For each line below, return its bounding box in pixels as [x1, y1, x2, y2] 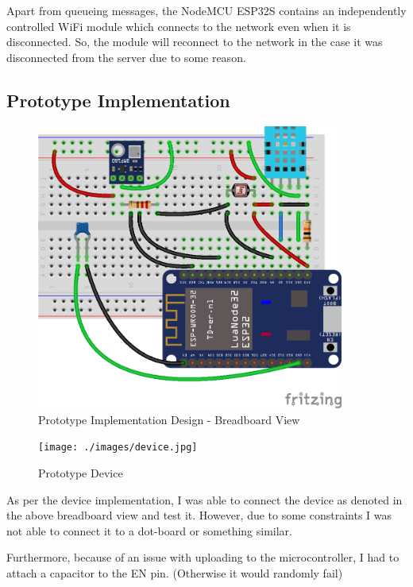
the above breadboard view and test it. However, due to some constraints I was [6, 507, 392, 523]
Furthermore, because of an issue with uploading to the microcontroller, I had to [6, 549, 399, 566]
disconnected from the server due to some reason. [6, 48, 246, 65]
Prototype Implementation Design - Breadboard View [38, 411, 300, 427]
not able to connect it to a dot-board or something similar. [6, 522, 292, 539]
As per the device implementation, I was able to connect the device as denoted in [6, 491, 403, 508]
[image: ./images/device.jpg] [38, 442, 198, 454]
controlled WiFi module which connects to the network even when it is [6, 17, 351, 34]
